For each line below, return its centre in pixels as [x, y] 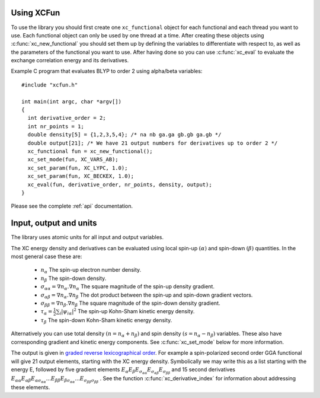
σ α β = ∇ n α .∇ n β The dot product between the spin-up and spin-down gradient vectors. [147, 295]
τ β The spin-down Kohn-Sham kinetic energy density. [106, 321]
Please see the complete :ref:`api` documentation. [72, 206]
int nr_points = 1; [56, 126]
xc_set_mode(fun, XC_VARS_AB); [73, 160]
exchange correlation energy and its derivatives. [70, 61]
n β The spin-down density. [73, 279]
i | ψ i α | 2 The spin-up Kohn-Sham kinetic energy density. [127, 312]
